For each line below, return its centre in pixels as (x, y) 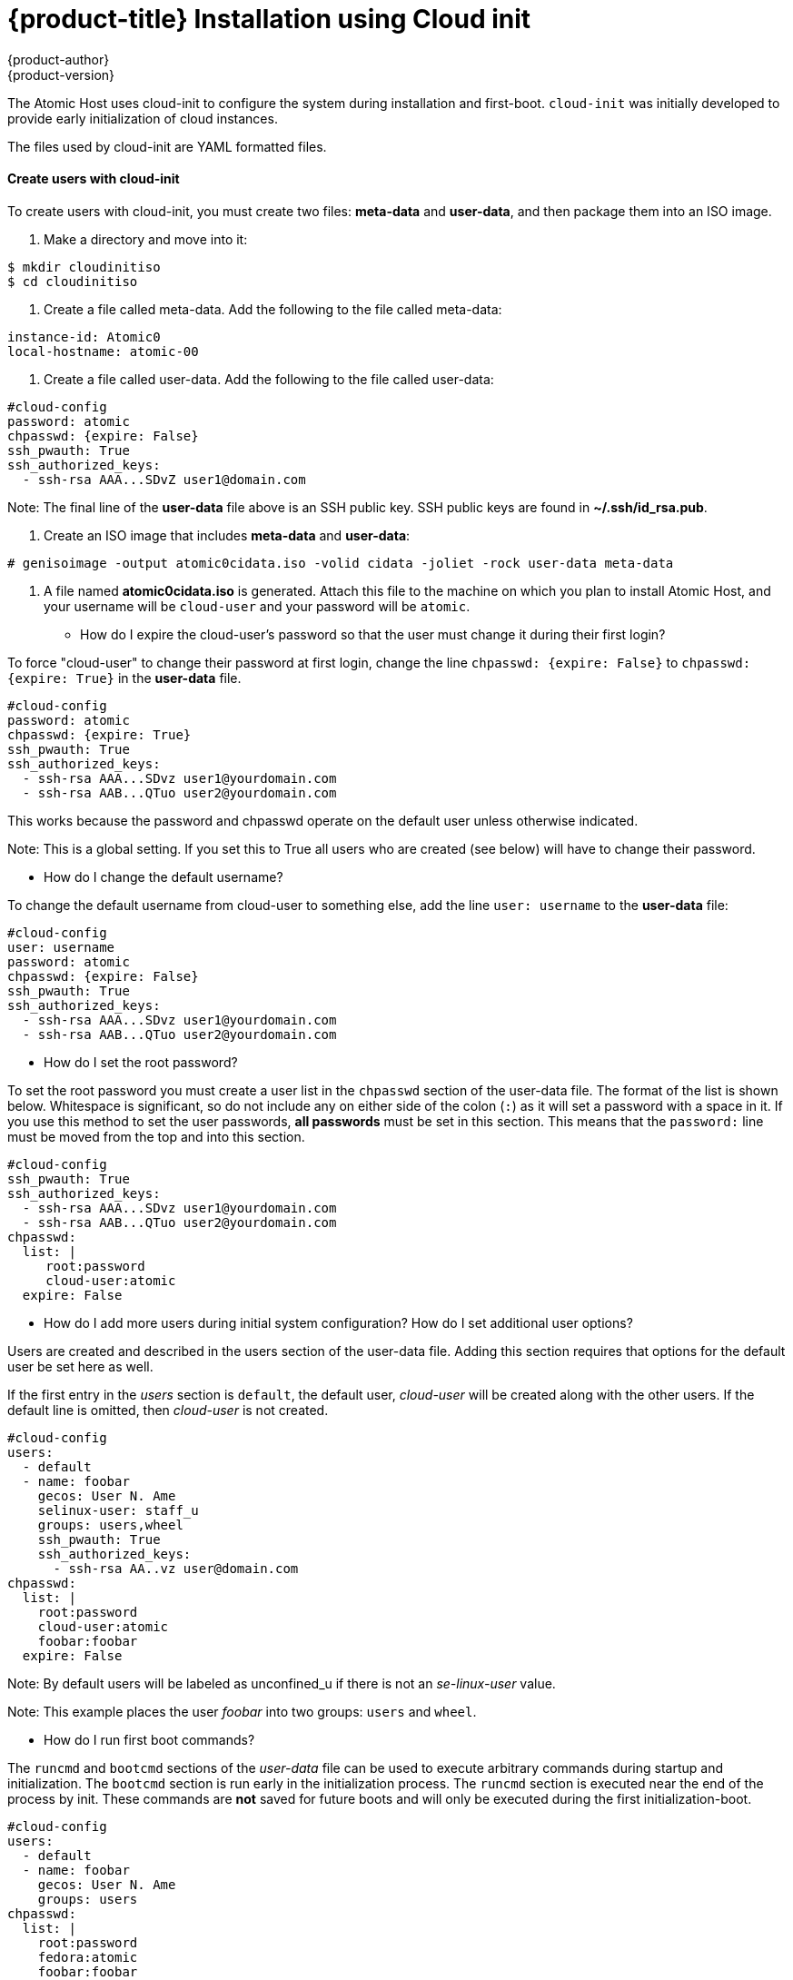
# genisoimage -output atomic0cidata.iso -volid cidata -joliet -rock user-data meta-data (341, 563)
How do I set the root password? (141, 1062)
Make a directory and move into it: (146, 239)
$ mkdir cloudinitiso (84, 267)
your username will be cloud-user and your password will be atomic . (257, 606)
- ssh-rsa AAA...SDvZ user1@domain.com (164, 479)
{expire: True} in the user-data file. (124, 678)
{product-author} (59, 59)
